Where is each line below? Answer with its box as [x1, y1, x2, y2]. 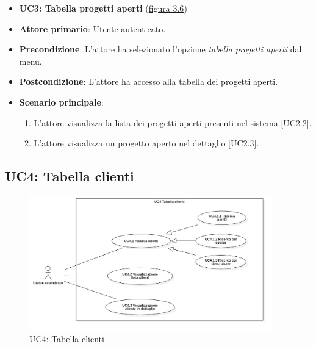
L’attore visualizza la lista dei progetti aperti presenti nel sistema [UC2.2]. [34, 116, 312, 129]
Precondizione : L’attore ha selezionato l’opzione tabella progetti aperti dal [19, 43, 302, 55]
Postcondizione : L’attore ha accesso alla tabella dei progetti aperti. [19, 75, 278, 88]
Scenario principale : [19, 95, 104, 108]
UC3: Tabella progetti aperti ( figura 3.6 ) [19, 2, 187, 14]
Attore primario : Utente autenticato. [19, 22, 166, 35]
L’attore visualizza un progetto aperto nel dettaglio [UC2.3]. [34, 137, 259, 149]
